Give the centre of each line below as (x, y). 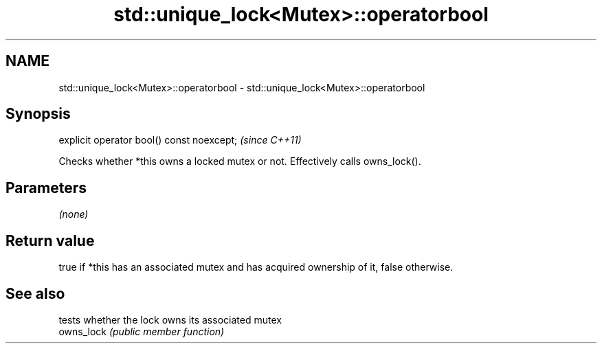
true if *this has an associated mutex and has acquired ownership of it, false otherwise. (256, 267)
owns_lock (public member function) (142, 331)
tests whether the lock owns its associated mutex (170, 319)
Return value (50, 240)
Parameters (46, 188)
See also (35, 293)
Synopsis (38, 114)
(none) (74, 214)
